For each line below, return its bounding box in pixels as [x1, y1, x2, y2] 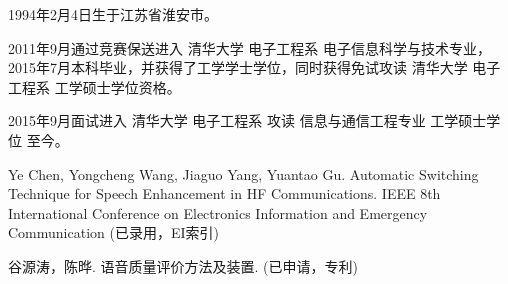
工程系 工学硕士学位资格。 [8, 76, 181, 97]
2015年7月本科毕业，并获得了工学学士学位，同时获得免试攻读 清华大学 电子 [8, 57, 501, 78]
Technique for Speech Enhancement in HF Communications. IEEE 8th [8, 183, 441, 204]
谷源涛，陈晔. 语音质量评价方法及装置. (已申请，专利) [8, 255, 358, 276]
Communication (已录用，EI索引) [8, 222, 219, 243]
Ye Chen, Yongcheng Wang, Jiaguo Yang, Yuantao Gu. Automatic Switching [8, 163, 479, 184]
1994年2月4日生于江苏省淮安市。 [8, 4, 218, 24]
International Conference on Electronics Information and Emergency [8, 202, 428, 223]
